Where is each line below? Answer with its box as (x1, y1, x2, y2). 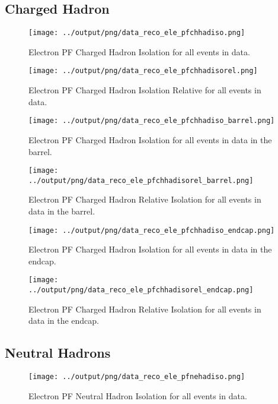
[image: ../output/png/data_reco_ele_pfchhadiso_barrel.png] (28, 116, 275, 125)
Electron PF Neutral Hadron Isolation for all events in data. (28, 389, 247, 402)
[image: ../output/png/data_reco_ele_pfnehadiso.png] (28, 373, 245, 381)
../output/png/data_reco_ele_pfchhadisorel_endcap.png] (28, 286, 254, 295)
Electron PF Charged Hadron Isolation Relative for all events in (28, 84, 261, 96)
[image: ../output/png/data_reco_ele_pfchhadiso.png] (28, 29, 245, 37)
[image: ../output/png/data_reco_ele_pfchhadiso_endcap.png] (28, 226, 275, 235)
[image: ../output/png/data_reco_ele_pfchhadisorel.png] (28, 67, 258, 75)
